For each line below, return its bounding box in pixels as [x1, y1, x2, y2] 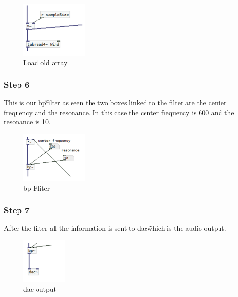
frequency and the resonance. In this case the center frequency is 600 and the [4, 107, 234, 117]
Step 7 [4, 203, 30, 216]
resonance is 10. [4, 117, 51, 127]
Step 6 [4, 78, 30, 90]
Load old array [23, 58, 68, 68]
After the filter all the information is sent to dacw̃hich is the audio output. [4, 223, 226, 233]
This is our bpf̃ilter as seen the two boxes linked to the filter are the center [4, 97, 227, 107]
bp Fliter [23, 183, 50, 193]
